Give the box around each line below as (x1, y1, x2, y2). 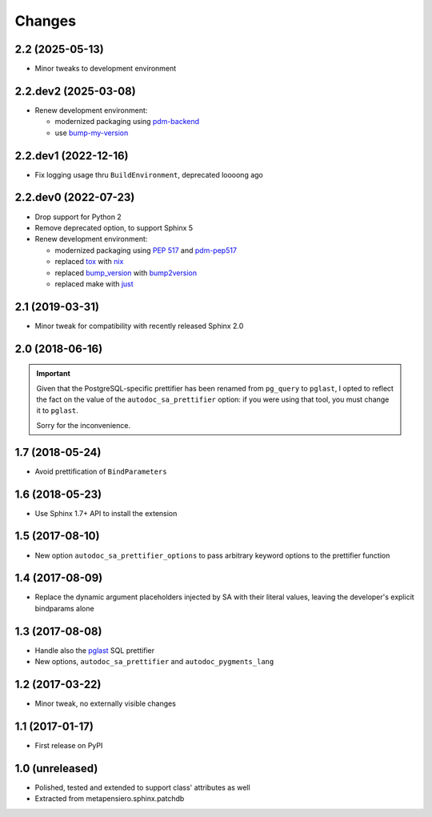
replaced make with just (54, 278, 134, 288)
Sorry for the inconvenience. (36, 420, 131, 430)
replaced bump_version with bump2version (54, 268, 198, 278)
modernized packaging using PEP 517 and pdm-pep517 (54, 245, 238, 255)
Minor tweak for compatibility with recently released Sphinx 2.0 (34, 321, 244, 330)
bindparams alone (34, 603, 95, 613)
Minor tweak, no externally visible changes (34, 699, 176, 708)
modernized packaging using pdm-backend (54, 117, 200, 126)
